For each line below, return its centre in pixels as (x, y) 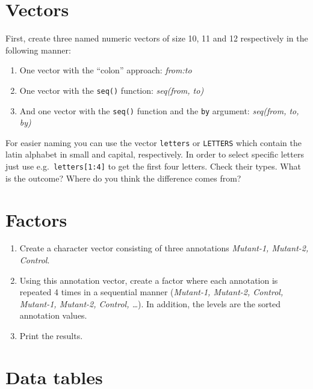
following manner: (38, 50)
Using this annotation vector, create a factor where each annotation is (149, 280)
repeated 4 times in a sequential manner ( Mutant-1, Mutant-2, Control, (151, 292)
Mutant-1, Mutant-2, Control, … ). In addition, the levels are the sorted (150, 303)
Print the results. (51, 335)
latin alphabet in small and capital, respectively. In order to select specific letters (155, 154)
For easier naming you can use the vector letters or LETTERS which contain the (153, 142)
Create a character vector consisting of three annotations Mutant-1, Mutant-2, (164, 248)
